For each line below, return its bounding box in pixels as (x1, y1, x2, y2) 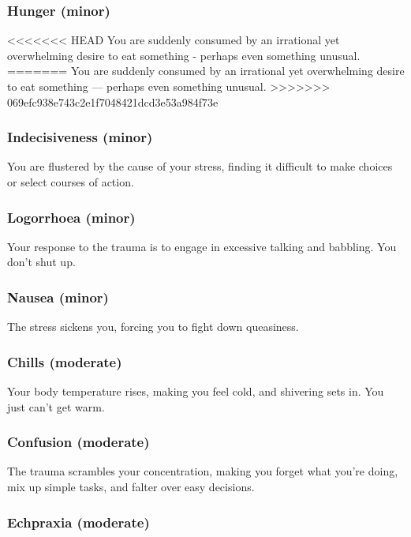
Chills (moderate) (7, 351, 122, 371)
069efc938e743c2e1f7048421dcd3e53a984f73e (7, 93, 219, 110)
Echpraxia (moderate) (7, 512, 150, 531)
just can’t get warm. (7, 398, 105, 415)
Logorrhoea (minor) (7, 207, 136, 227)
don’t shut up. (7, 253, 76, 270)
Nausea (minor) (7, 287, 109, 306)
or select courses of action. (7, 174, 134, 190)
